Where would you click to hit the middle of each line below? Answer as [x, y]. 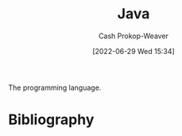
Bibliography [51, 120]
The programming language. [55, 87]
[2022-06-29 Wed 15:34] [134, 51]
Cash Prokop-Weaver [134, 36]
